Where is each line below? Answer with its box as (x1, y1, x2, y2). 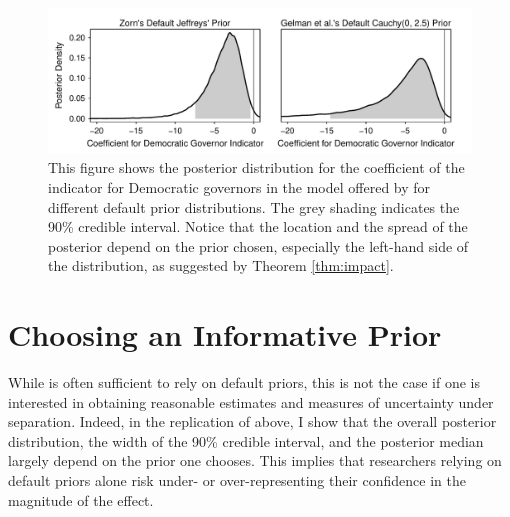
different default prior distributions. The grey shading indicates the (48, 196, 460, 217)
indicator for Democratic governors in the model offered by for (48, 176, 431, 197)
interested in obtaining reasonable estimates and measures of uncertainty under (8, 391, 494, 412)
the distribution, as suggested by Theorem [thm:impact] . (48, 255, 394, 276)
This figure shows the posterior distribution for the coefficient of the (48, 157, 465, 178)
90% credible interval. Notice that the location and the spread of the (48, 216, 468, 237)
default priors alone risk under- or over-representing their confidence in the (8, 470, 466, 490)
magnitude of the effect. (8, 489, 154, 510)
